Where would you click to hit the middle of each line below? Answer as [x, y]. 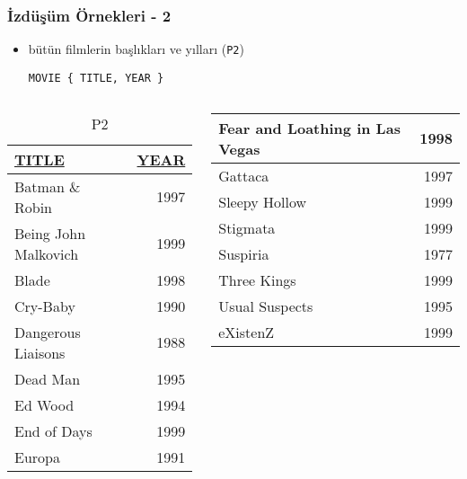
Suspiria [244, 253]
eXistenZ [247, 332]
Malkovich [47, 253]
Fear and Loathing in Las [309, 128]
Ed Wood [44, 404]
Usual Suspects [266, 306]
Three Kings [257, 279]
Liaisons [40, 352]
